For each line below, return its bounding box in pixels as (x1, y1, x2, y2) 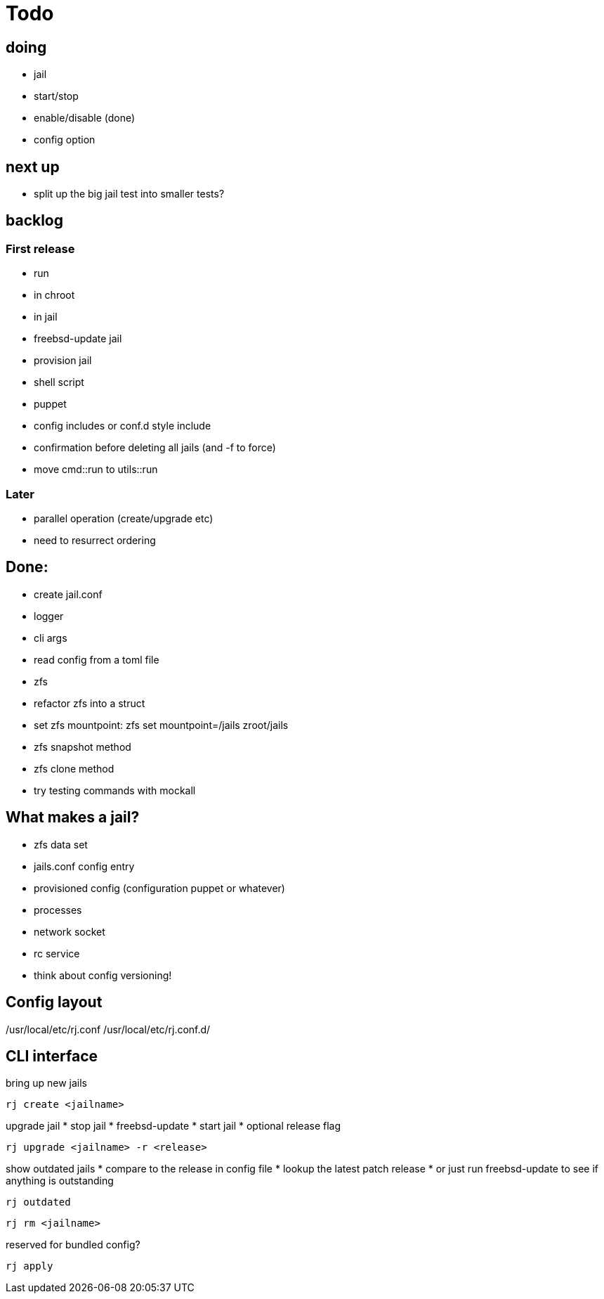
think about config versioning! (34, 969, 172, 981)
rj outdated (6, 1196, 71, 1208)
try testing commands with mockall (34, 784, 196, 796)
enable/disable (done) (34, 112, 136, 124)
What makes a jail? (6, 808, 140, 827)
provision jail (34, 354, 92, 367)
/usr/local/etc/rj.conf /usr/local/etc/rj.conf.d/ (6, 1023, 211, 1035)
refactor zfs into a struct (34, 697, 145, 709)
